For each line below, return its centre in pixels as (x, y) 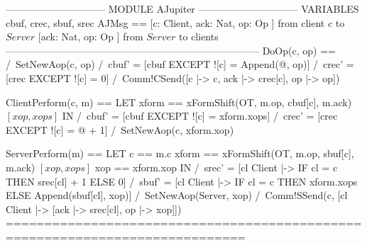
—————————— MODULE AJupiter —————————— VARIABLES (182, 8)
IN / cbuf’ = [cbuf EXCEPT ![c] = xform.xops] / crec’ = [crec (200, 116)
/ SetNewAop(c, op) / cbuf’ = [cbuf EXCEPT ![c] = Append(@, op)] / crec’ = (180, 64)
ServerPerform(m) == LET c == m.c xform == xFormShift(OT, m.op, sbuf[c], (180, 153)
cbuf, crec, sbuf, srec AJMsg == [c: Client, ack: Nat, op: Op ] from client (165, 22)
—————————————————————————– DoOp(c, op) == (171, 50)
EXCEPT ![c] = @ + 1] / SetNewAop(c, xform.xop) (120, 129)
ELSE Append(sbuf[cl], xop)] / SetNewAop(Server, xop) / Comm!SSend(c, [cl (177, 195)
